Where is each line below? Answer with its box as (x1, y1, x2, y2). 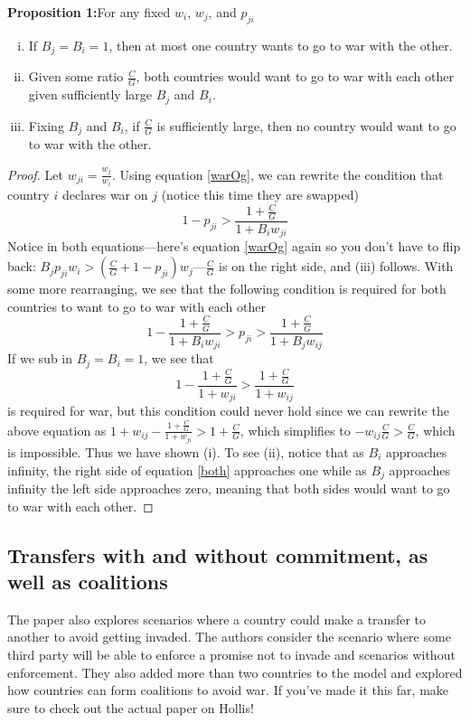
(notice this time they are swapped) (161, 185, 359, 204)
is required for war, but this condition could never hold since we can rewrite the (7, 401, 449, 420)
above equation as (7, 420, 107, 439)
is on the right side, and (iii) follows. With (219, 257, 454, 276)
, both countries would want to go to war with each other (136, 67, 454, 86)
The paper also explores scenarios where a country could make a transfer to (7, 609, 427, 628)
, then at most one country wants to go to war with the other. (108, 35, 453, 54)
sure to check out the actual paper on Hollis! (7, 698, 254, 717)
